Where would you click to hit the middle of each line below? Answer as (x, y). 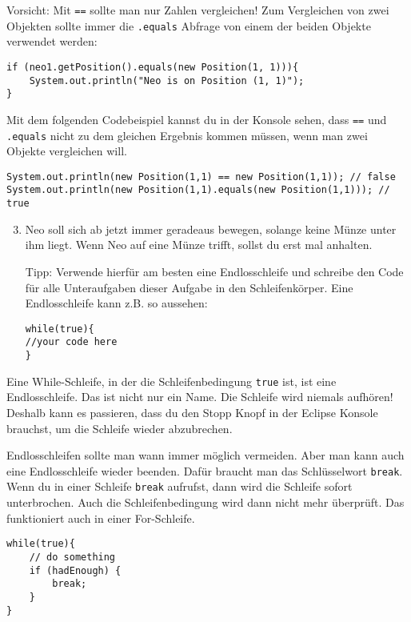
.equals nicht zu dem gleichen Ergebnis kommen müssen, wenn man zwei (187, 135)
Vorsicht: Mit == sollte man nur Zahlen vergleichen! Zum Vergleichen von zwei (198, 10)
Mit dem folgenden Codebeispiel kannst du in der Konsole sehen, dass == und (197, 119)
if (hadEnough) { (75, 570)
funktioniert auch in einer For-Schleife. (101, 518)
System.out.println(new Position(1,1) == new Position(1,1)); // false (201, 177)
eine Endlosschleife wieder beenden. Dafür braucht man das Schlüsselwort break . (205, 470)
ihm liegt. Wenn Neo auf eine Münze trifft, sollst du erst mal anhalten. (199, 245)
